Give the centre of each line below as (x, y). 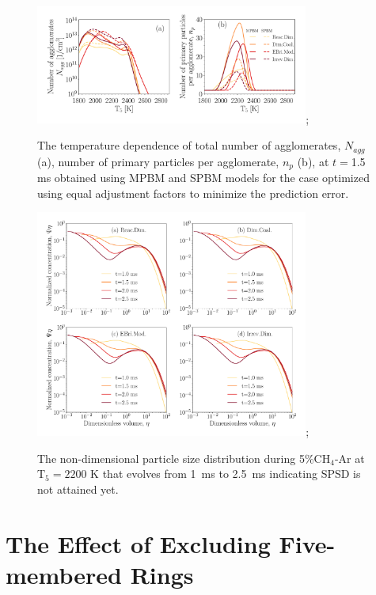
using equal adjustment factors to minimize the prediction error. (193, 193)
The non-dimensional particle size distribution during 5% (176, 458)
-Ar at (349, 458)
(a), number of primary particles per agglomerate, (158, 161)
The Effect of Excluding (138, 543)
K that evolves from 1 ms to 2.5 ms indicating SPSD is (226, 474)
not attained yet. (78, 489)
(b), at (313, 161)
